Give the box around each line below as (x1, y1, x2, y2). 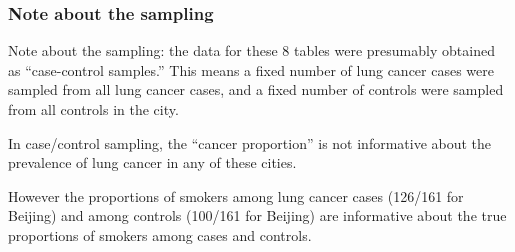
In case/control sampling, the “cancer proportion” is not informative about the (8, 132, 492, 153)
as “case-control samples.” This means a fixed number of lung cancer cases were (8, 59, 494, 80)
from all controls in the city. (8, 99, 179, 119)
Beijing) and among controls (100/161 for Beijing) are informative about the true (8, 205, 507, 226)
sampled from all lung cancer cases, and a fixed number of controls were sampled (8, 79, 504, 100)
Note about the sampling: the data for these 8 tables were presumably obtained (8, 40, 495, 61)
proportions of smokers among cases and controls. (8, 224, 312, 245)
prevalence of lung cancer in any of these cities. (8, 152, 297, 173)
